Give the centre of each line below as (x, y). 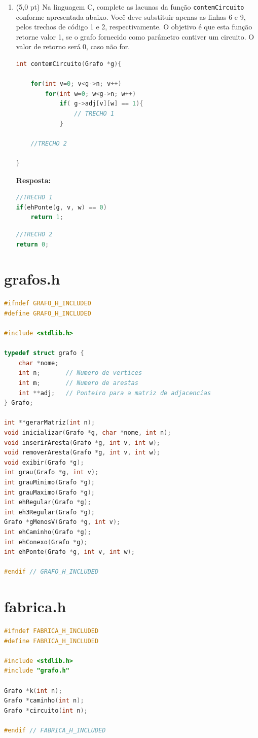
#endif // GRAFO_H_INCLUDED (51, 572)
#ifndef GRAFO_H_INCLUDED (48, 304)
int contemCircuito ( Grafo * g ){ (69, 64)
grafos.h (32, 279)
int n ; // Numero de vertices (80, 373)
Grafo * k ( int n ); (33, 691)
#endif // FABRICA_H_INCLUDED (55, 730)
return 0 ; (32, 244)
